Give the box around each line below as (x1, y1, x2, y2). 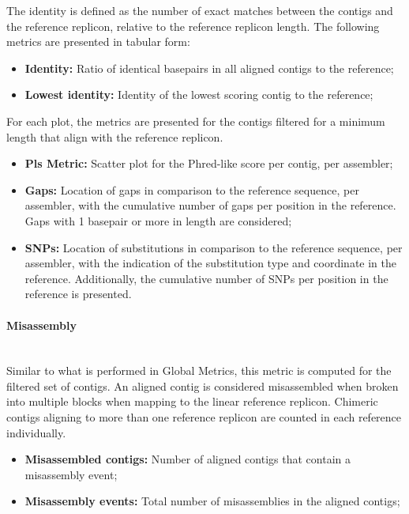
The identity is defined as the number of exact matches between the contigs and (6, 2, 393, 18)
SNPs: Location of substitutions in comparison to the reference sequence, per (24, 239, 403, 255)
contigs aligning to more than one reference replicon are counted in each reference (6, 409, 402, 425)
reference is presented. (24, 285, 132, 302)
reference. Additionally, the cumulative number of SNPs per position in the (24, 270, 388, 286)
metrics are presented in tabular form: (6, 33, 190, 50)
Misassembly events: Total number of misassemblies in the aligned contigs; (24, 493, 400, 509)
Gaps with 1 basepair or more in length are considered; (24, 212, 292, 229)
